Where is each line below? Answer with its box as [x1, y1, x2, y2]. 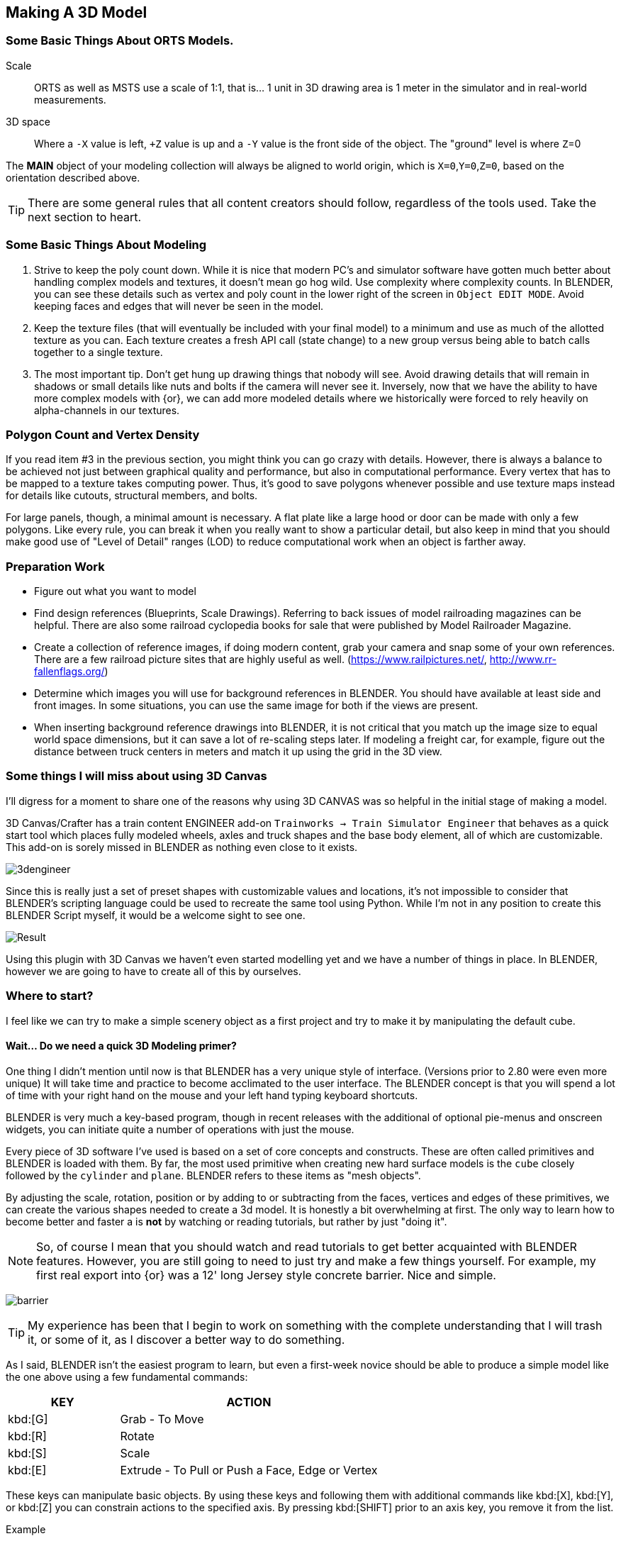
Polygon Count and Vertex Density [6, 427, 200, 442]
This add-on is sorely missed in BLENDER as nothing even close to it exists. [6, 840, 358, 853]
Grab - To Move [120, 1411, 204, 1426]
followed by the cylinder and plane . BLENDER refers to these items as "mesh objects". [6, 1169, 421, 1181]
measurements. [34, 93, 106, 106]
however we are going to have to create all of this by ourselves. [6, 964, 301, 977]
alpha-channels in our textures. [34, 404, 180, 416]
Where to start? [6, 989, 94, 1003]
